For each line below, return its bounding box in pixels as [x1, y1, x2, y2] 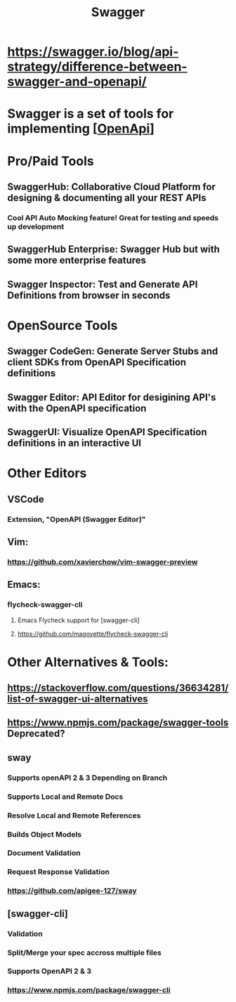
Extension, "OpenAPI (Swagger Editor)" [7, 514, 146, 524]
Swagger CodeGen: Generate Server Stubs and [7, 345, 218, 357]
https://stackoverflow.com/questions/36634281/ [7, 682, 229, 694]
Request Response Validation [7, 867, 110, 877]
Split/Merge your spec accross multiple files [7, 947, 162, 957]
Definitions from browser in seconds [7, 289, 171, 301]
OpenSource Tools [7, 317, 118, 333]
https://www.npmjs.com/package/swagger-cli [7, 985, 171, 995]
